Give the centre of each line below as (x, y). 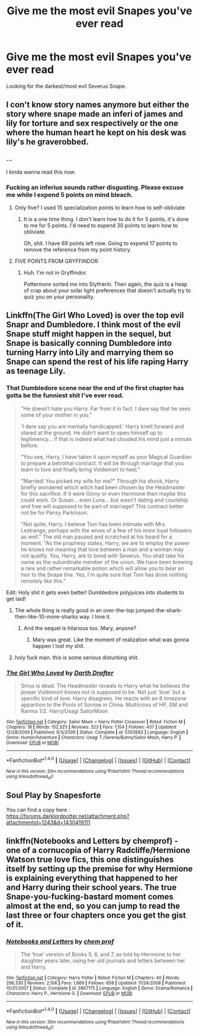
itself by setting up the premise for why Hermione (99, 869)
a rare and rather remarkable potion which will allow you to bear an (102, 568)
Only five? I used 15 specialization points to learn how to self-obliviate (100, 207)
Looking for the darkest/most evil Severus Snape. (66, 86)
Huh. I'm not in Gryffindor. (55, 272)
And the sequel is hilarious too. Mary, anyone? (80, 628)
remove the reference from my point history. (78, 249)
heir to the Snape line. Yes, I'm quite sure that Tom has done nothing (104, 574)
